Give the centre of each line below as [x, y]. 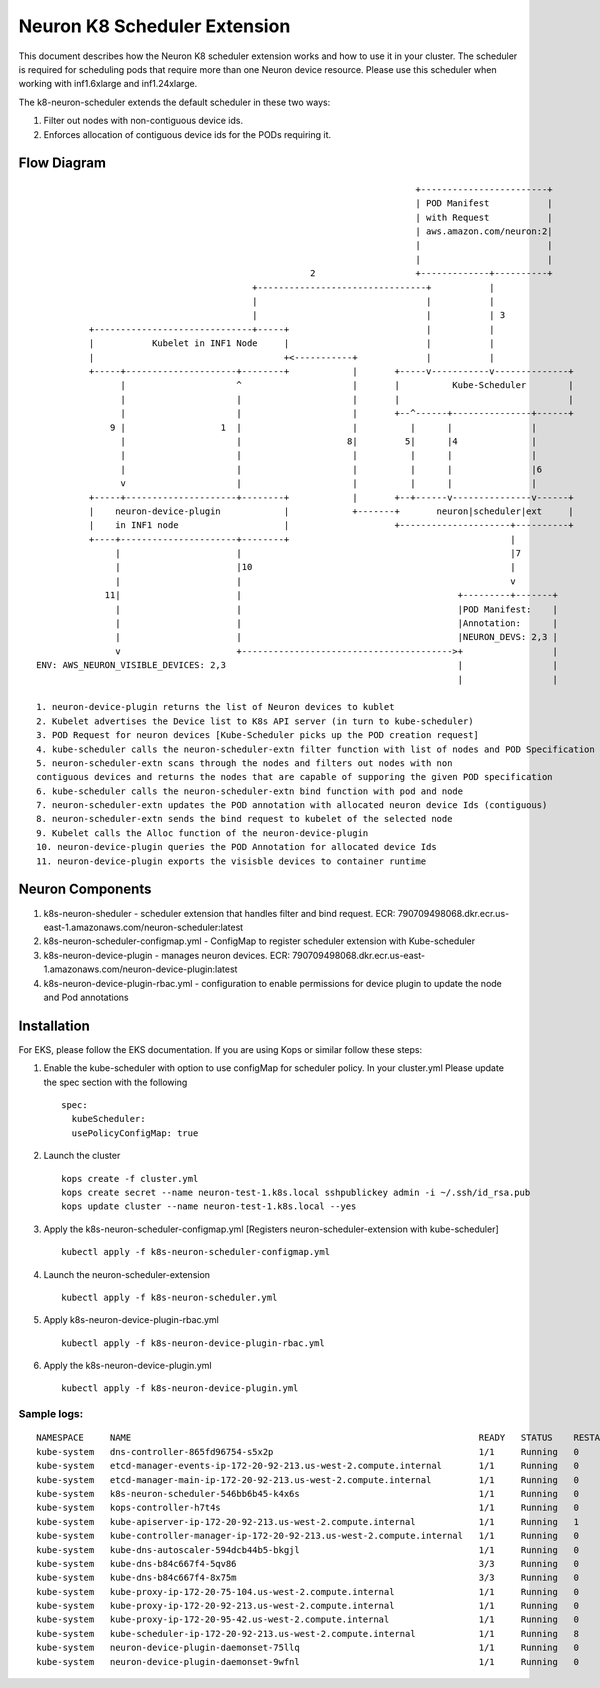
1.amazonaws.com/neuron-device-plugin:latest [140, 969]
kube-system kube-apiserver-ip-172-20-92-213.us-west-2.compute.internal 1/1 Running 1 [308, 1521]
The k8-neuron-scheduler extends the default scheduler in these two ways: [174, 102]
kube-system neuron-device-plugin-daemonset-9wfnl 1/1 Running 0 [308, 1661]
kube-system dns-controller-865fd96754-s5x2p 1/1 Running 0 [308, 1451]
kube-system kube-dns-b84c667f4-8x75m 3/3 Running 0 [308, 1578]
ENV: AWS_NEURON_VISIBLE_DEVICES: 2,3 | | [297, 665]
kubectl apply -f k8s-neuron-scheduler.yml [169, 1297]
